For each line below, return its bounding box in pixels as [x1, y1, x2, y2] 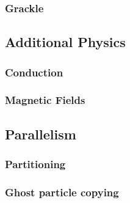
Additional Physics [5, 32, 126, 51]
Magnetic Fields [5, 92, 85, 108]
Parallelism [5, 124, 76, 143]
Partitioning [5, 157, 66, 172]
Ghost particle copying [5, 184, 119, 199]
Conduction [5, 64, 63, 79]
